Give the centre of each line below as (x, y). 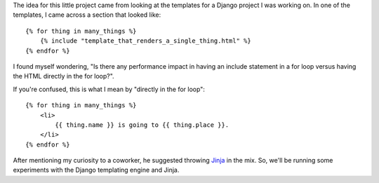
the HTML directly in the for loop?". (64, 76)
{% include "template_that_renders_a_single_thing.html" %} (146, 41)
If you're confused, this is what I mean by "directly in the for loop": (109, 89)
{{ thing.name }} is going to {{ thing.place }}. (142, 125)
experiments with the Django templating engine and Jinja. (96, 170)
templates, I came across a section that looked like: (87, 15)
